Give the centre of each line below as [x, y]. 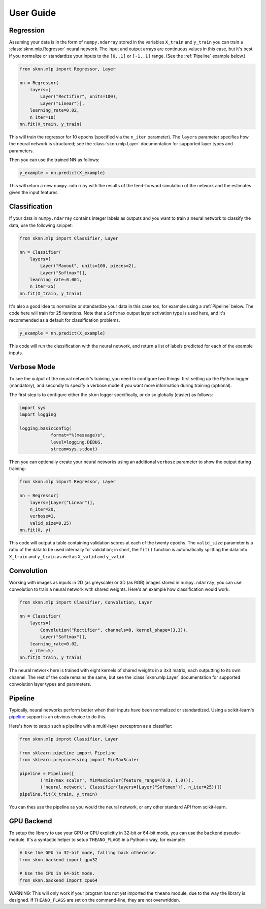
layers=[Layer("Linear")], [63, 502]
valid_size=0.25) [51, 523]
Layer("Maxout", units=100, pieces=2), [88, 266]
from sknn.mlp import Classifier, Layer [69, 238]
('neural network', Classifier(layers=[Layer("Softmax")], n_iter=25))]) [131, 787]
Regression [27, 30]
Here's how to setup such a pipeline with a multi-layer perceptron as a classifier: [91, 726]
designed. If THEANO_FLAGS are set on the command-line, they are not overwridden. [95, 900]
